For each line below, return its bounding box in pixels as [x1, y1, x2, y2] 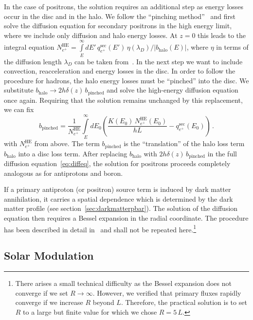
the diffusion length [4, 56, 62, 66]
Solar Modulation [4, 248, 94, 263]
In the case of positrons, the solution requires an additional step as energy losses [4, 1, 244, 11]
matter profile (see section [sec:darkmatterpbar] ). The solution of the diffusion [4, 203, 238, 213]
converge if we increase [15, 297, 83, 307]
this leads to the [198, 30, 246, 40]
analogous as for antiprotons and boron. [4, 168, 123, 178]
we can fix [4, 104, 34, 114]
